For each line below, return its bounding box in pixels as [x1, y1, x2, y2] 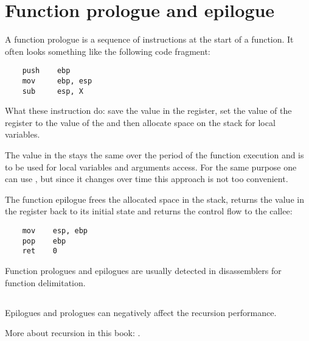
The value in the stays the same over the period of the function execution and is [5, 149, 304, 161]
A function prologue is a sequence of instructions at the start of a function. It [5, 33, 294, 46]
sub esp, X [22, 86, 83, 96]
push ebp [22, 66, 71, 76]
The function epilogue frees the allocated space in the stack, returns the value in [5, 192, 304, 205]
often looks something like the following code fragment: [5, 44, 210, 57]
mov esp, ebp [22, 227, 88, 236]
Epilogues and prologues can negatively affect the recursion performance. [5, 306, 277, 318]
